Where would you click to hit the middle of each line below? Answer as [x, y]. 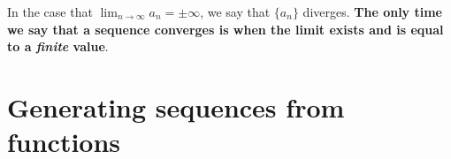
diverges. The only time [372, 11]
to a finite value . [58, 46]
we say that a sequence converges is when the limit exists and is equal [225, 29]
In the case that [50, 11]
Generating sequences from [176, 106]
